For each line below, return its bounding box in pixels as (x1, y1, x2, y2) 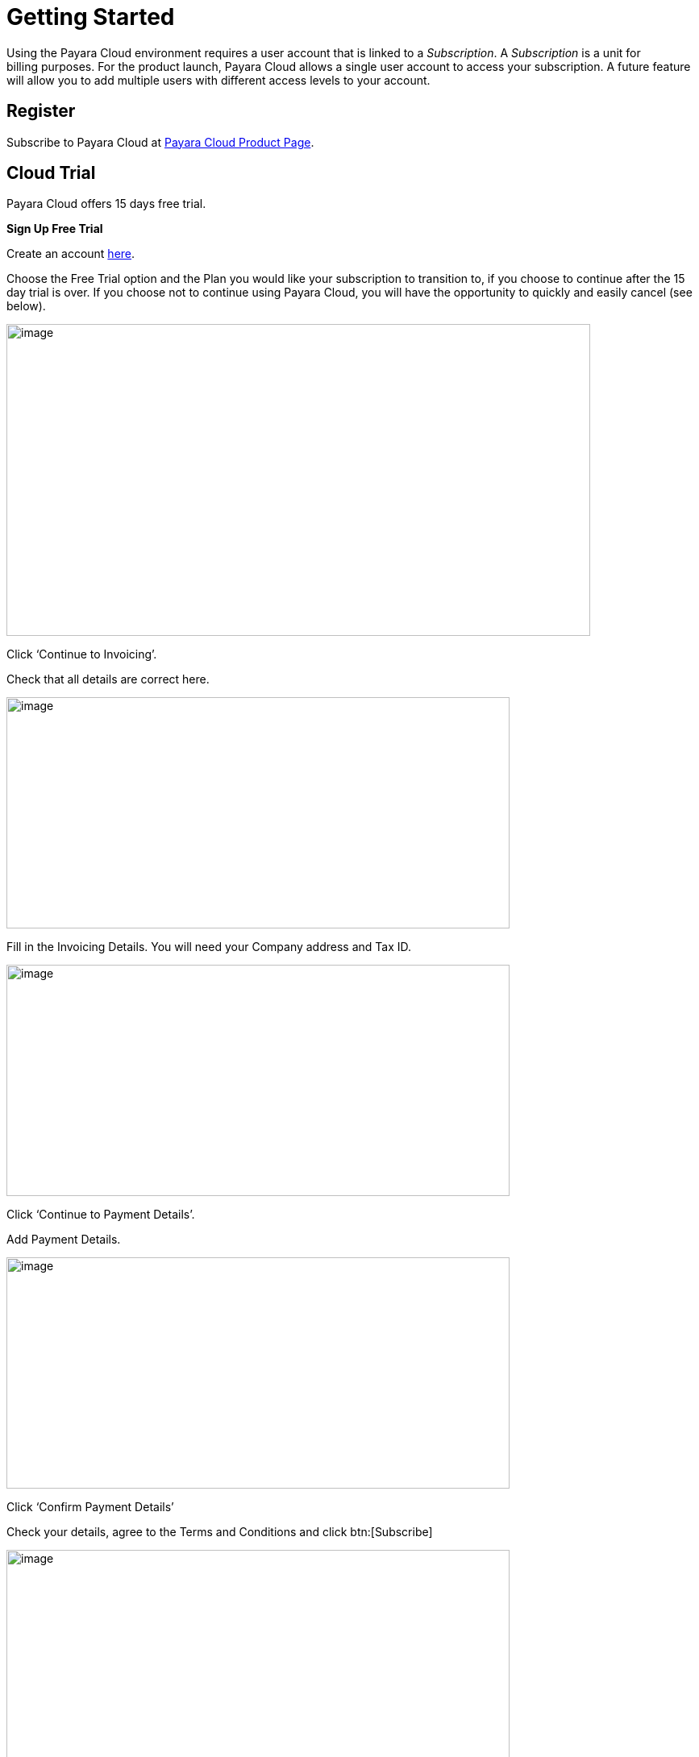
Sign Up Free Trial (6, 222, 103, 236)
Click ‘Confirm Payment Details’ (6, 1500, 174, 1514)
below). (6, 299, 46, 314)
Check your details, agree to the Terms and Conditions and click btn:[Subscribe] (6, 1525, 433, 1539)
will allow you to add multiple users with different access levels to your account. (6, 73, 431, 87)
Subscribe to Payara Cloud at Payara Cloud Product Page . (6, 135, 314, 149)
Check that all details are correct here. (6, 672, 210, 687)
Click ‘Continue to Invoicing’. (6, 647, 157, 662)
